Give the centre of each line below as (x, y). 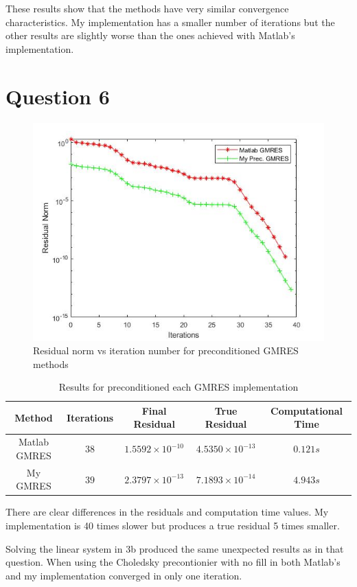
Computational (307, 410)
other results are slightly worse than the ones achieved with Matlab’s (150, 35)
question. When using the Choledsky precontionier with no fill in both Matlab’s (173, 562)
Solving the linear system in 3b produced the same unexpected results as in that (175, 548)
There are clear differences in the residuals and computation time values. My (167, 512)
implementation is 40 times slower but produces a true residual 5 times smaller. (173, 526)
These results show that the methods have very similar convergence (147, 8)
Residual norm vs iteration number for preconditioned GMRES (166, 350)
